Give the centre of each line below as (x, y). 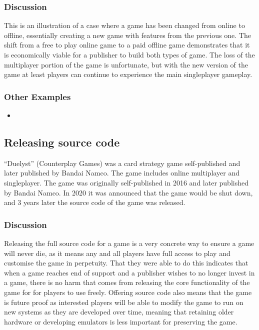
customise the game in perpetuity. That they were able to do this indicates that (126, 263)
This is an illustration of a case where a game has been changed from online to (124, 25)
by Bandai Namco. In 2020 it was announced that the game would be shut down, (128, 192)
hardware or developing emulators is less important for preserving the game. (121, 321)
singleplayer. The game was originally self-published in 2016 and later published (126, 182)
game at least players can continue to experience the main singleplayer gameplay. (128, 74)
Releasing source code (62, 142)
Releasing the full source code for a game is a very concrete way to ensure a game (129, 243)
